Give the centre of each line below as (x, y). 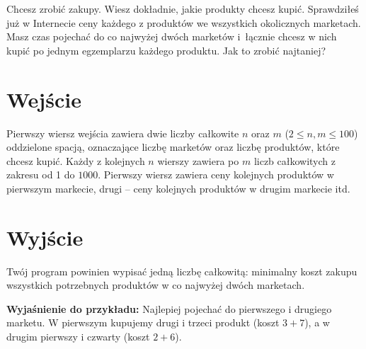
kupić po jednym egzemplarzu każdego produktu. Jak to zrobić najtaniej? (166, 50)
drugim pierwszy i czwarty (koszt (78, 336)
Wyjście (45, 237)
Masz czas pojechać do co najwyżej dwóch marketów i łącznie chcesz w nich (172, 36)
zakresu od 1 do (41, 174)
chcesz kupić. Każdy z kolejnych (76, 160)
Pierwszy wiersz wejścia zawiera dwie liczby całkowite (123, 133)
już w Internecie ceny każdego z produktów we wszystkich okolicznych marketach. (184, 22)
